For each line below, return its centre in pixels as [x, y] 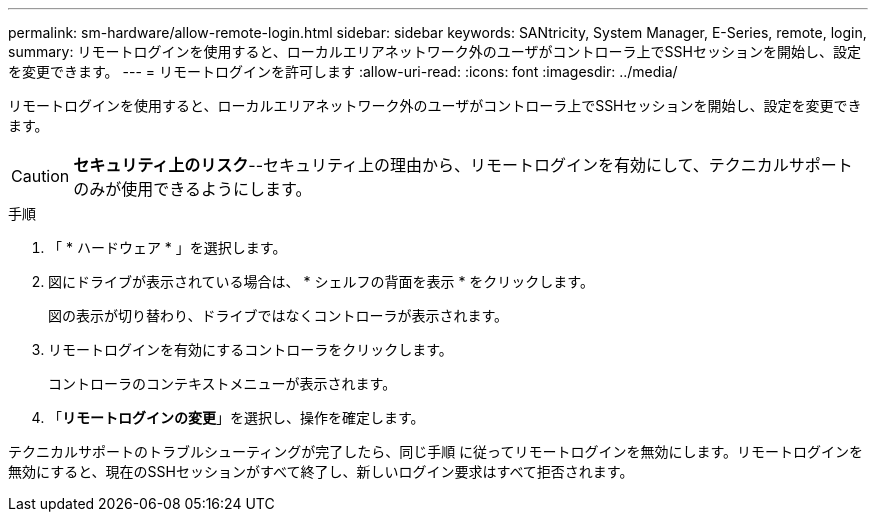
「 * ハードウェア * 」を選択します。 [167, 247]
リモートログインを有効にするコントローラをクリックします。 [250, 349]
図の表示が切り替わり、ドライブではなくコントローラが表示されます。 [278, 315]
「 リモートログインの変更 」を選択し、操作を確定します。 [236, 417]
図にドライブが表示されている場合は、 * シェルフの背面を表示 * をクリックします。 [321, 281]
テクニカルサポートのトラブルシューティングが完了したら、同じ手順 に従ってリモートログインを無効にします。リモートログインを [435, 451]
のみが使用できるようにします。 [192, 189]
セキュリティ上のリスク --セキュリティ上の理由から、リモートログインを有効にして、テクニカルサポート [463, 165]
